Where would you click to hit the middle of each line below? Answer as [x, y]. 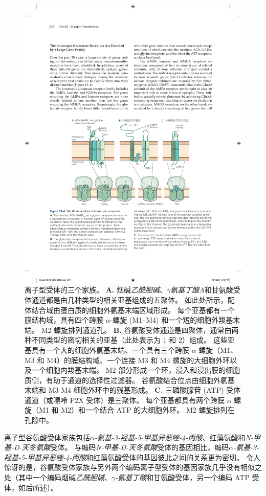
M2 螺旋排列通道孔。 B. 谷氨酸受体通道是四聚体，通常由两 [140, 330]
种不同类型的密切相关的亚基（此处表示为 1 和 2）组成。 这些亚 [130, 340]
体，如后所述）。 [31, 487]
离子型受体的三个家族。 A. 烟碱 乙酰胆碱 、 [96, 290]
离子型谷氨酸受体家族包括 [47, 437]
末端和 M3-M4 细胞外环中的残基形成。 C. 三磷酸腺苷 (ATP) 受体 [133, 390]
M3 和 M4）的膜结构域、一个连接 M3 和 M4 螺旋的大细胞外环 [127, 360]
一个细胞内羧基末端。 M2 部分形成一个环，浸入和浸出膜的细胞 [136, 370]
